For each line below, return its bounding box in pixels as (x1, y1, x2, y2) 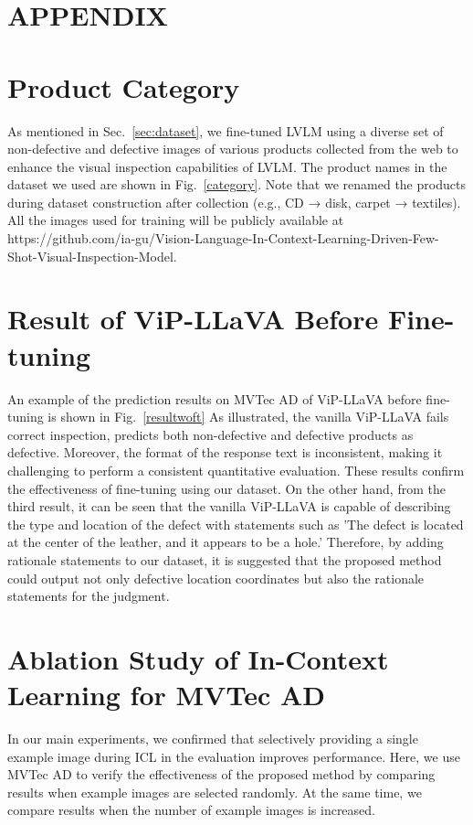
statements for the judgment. (7, 586, 170, 605)
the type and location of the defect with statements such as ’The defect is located (7, 514, 464, 533)
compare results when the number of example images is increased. (7, 800, 375, 820)
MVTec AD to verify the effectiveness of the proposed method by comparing (7, 765, 436, 784)
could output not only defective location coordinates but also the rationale (7, 568, 425, 587)
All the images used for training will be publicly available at (7, 210, 344, 230)
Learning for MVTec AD (7, 676, 325, 713)
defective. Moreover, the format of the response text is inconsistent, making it (7, 443, 443, 462)
